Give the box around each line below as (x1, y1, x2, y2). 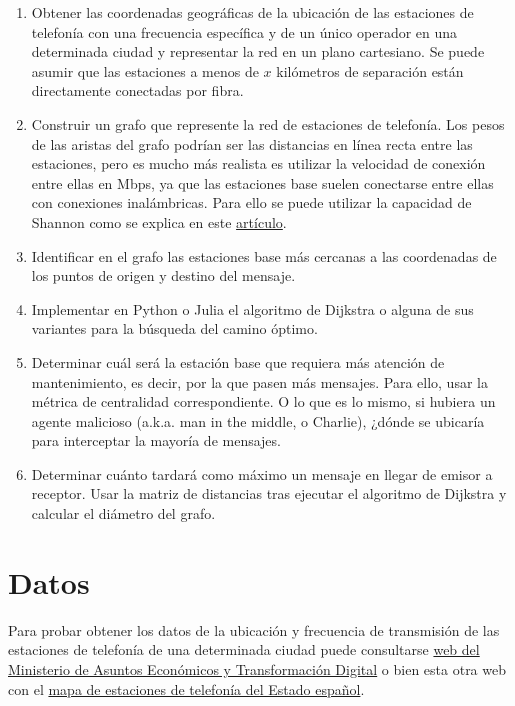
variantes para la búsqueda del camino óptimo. (31, 318, 318, 339)
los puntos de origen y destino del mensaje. (31, 265, 296, 286)
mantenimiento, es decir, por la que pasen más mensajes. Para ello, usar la (31, 371, 488, 392)
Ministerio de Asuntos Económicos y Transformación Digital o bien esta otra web (8, 658, 507, 679)
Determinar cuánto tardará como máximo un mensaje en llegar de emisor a (31, 463, 493, 484)
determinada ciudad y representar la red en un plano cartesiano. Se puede (31, 41, 485, 62)
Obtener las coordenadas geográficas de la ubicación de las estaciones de (31, 2, 474, 22)
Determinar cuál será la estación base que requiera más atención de (31, 351, 445, 372)
